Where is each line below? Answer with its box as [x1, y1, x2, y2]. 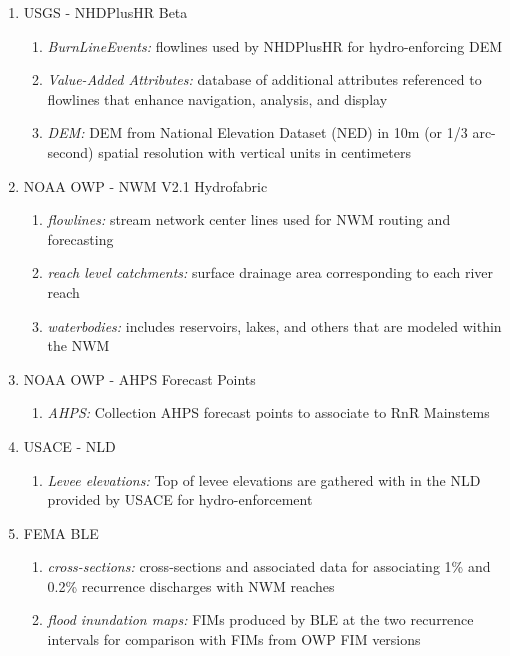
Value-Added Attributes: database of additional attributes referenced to [47, 69, 482, 90]
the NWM [47, 335, 110, 356]
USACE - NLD [23, 435, 116, 456]
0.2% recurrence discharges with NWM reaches [47, 575, 335, 596]
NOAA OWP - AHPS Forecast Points [23, 368, 256, 389]
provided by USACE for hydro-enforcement [47, 489, 313, 510]
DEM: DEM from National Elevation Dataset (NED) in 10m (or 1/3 [47, 122, 468, 143]
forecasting [47, 228, 114, 249]
